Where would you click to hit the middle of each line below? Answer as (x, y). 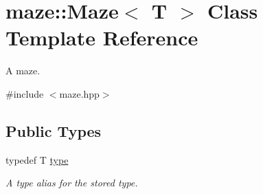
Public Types (54, 130)
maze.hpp (79, 93)
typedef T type (37, 159)
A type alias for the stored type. (72, 183)
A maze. (23, 71)
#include (25, 93)
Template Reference (102, 37)
